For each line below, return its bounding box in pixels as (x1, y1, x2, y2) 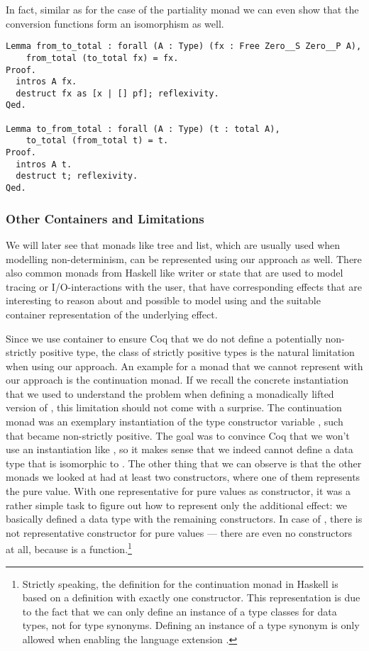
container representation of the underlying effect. (6, 306, 218, 321)
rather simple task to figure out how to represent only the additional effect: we (6, 497, 348, 512)
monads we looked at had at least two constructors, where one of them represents (6, 469, 360, 484)
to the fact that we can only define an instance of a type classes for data (22, 603, 337, 618)
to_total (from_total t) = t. (26, 135, 169, 146)
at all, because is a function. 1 (6, 540, 132, 557)
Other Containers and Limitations (6, 209, 204, 227)
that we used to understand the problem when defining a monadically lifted (6, 386, 334, 401)
